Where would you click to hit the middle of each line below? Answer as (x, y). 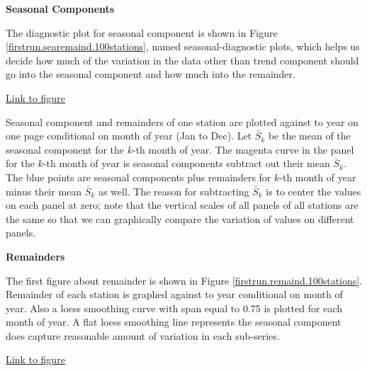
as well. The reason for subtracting (174, 191)
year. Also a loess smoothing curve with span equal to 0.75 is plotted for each (174, 308)
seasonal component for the (65, 149)
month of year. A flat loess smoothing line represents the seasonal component (174, 322)
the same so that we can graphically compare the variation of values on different (180, 218)
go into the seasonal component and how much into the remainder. (151, 74)
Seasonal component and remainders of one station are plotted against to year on (182, 121)
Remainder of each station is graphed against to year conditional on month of (174, 294)
